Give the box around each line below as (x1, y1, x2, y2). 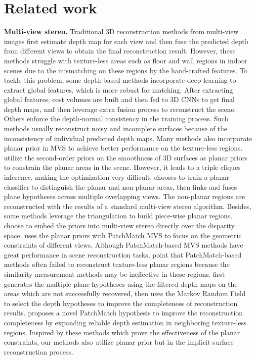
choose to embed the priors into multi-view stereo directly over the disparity (4, 220, 235, 230)
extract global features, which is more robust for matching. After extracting (4, 84, 233, 95)
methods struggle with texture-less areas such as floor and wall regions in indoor (4, 55, 248, 65)
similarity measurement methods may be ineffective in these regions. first (4, 268, 225, 279)
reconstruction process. (4, 346, 73, 357)
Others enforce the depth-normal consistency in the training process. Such (4, 113, 229, 124)
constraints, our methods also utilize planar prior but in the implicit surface (4, 337, 234, 347)
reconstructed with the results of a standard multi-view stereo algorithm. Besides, (4, 201, 252, 211)
